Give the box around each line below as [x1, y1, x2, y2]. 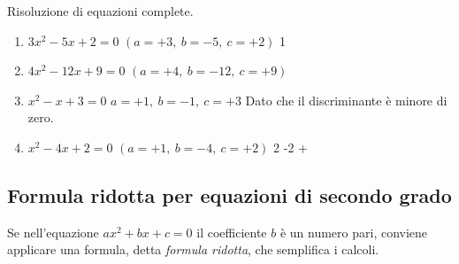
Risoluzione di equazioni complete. [7, 2, 194, 19]
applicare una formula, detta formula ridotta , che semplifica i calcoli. [7, 240, 379, 259]
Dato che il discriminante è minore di [245, 90, 448, 109]
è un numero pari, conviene [279, 222, 428, 241]
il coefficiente [196, 222, 267, 241]
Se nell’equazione [7, 222, 99, 241]
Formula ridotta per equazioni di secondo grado [7, 181, 452, 208]
